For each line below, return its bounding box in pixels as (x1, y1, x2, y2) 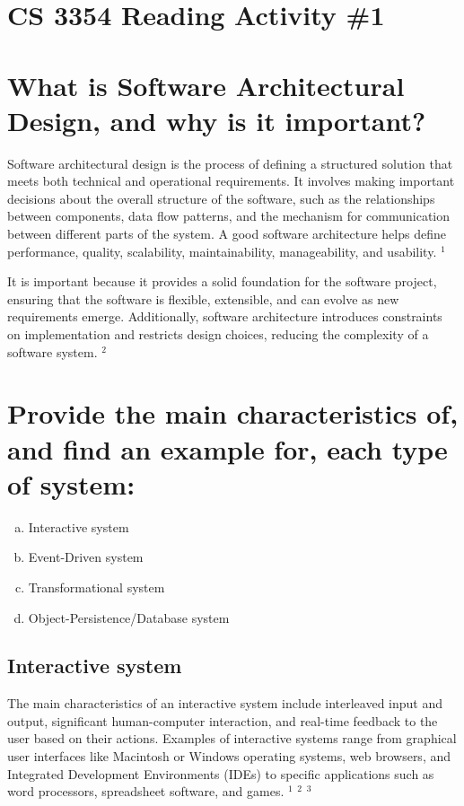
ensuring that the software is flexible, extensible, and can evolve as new (7, 289, 399, 308)
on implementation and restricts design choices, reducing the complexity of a (7, 325, 429, 344)
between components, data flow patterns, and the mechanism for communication (7, 206, 451, 225)
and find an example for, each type (7, 430, 448, 467)
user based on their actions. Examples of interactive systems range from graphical (7, 729, 457, 748)
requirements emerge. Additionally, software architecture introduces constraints (7, 307, 442, 326)
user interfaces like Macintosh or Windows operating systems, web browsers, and (7, 747, 451, 766)
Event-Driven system (28, 548, 144, 566)
